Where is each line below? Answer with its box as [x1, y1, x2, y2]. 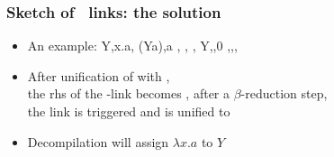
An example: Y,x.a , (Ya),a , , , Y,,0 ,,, [27, 36, 238, 55]
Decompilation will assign [27, 132, 169, 151]
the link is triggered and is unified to [27, 102, 230, 120]
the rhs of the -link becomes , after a [27, 84, 230, 103]
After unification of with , [27, 66, 170, 85]
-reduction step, [240, 84, 328, 103]
